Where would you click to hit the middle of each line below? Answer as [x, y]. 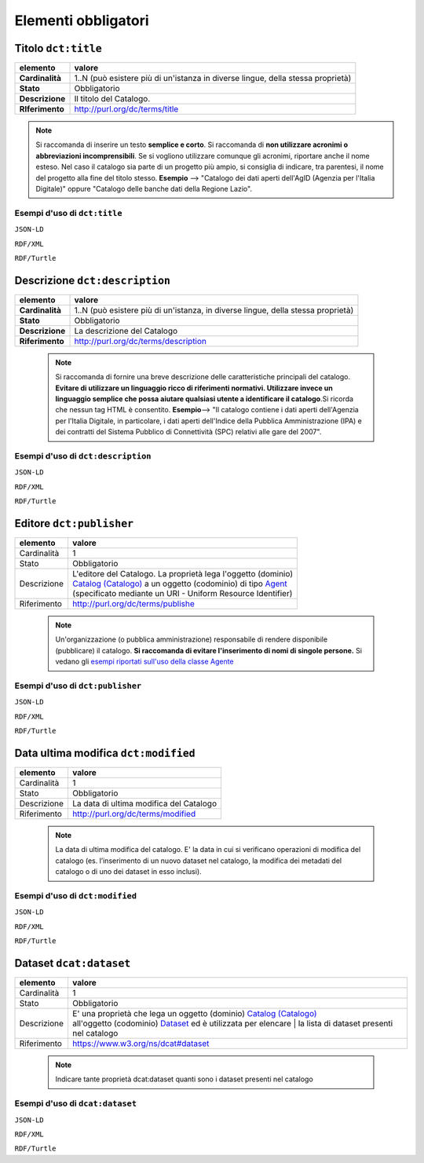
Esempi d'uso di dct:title [68, 213]
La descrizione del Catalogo [126, 331]
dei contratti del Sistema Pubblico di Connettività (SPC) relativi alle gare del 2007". [188, 432]
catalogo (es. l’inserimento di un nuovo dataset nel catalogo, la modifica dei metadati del [198, 861]
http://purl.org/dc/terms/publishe [133, 604]
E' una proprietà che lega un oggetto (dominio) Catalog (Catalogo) [194, 1014]
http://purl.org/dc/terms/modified [134, 814]
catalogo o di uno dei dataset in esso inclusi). [128, 872]
